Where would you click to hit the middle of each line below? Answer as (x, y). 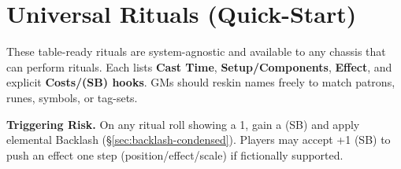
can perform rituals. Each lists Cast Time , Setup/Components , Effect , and (199, 66)
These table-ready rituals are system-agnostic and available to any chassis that (196, 51)
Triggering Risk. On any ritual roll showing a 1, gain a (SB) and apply (183, 124)
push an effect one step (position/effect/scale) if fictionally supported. (175, 154)
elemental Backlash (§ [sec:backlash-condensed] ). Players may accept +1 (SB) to (199, 140)
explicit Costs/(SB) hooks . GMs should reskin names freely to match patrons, (201, 82)
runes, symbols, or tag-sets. (72, 97)
